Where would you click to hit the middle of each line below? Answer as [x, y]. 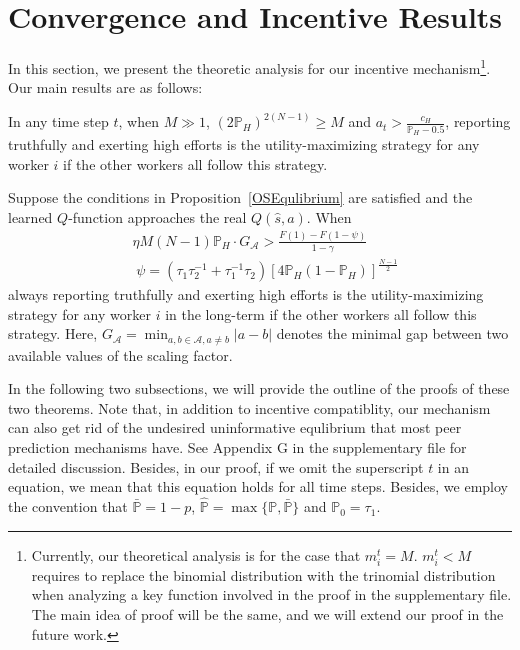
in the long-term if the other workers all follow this [321, 313]
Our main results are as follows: [105, 87]
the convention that [68, 506]
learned [30, 216]
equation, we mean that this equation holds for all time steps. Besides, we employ [258, 486]
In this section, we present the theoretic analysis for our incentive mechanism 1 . [249, 66]
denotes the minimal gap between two [392, 333]
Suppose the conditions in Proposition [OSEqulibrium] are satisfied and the [240, 197]
